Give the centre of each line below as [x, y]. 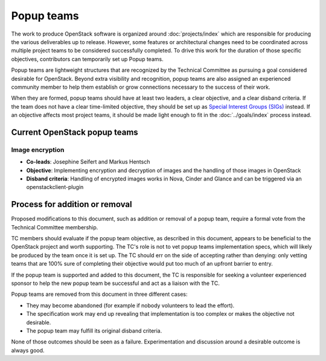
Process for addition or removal [72, 204]
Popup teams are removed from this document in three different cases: [99, 294]
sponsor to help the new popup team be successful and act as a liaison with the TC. [115, 283]
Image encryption [38, 150]
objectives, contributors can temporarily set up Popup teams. [87, 59]
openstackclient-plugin [55, 187]
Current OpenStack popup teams [75, 132]
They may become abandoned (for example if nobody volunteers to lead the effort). [130, 305]
